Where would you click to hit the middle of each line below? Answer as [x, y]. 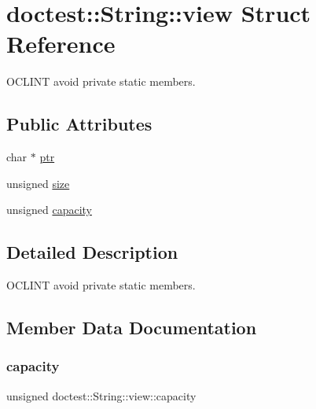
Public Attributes [79, 124]
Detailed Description [92, 252]
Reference [61, 44]
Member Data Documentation [132, 328]
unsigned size [38, 183]
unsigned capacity [49, 210]
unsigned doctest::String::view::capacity [101, 395]
